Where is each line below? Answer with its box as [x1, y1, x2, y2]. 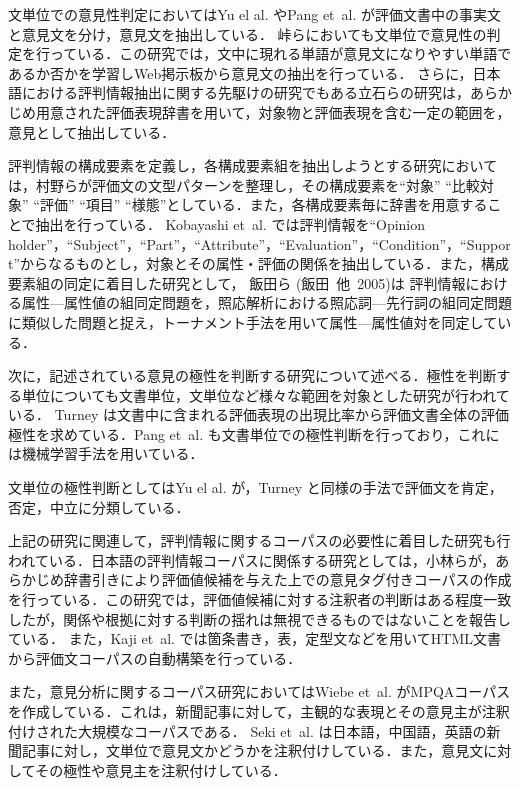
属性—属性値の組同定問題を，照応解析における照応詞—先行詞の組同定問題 [21, 292, 512, 313]
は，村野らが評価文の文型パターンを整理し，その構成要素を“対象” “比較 [8, 174, 480, 195]
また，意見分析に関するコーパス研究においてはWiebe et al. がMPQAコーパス [8, 681, 511, 702]
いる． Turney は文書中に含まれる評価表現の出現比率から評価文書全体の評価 [8, 404, 509, 425]
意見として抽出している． [8, 121, 176, 142]
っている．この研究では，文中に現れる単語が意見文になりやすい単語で [49, 43, 512, 64]
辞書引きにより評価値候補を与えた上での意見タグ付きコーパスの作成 [63, 569, 512, 590]
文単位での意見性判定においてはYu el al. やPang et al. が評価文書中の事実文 [8, 4, 501, 24]
